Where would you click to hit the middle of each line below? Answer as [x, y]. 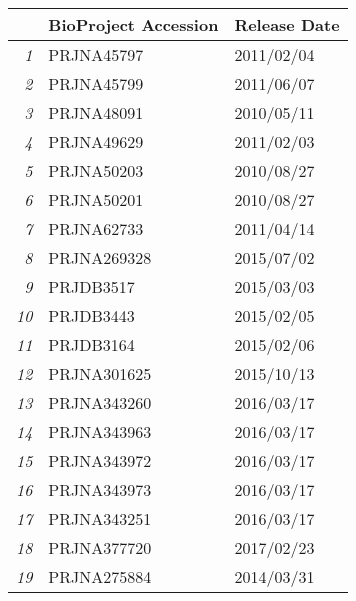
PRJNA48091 [96, 112]
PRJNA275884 [100, 576]
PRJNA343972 [100, 460]
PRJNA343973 [100, 489]
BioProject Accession [133, 24]
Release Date [287, 24]
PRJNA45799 [96, 83]
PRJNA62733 [96, 228]
